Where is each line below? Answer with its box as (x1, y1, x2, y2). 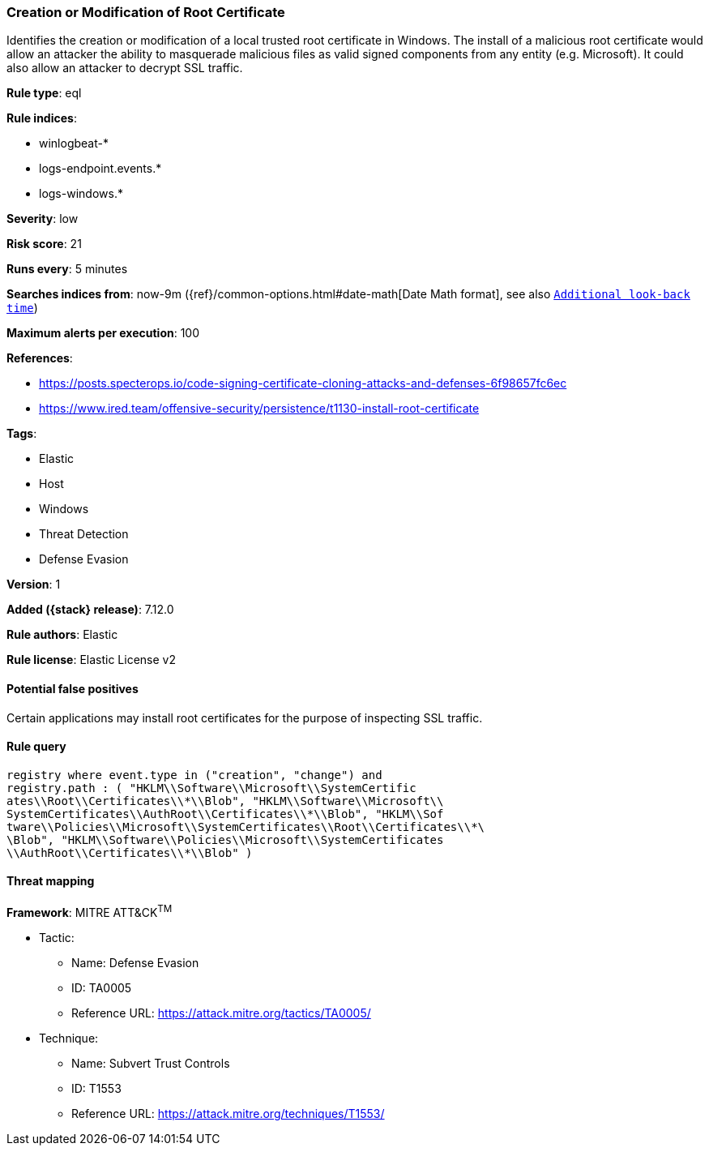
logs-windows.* (39, 186, 123, 201)
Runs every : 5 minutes (6, 262, 128, 276)
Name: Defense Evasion (71, 955, 199, 970)
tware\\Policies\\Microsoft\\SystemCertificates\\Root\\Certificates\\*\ (6, 820, 485, 833)
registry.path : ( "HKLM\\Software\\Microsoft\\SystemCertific (6, 781, 416, 794)
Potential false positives (6, 681, 139, 696)
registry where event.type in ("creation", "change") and (6, 768, 382, 782)
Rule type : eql (6, 86, 82, 101)
